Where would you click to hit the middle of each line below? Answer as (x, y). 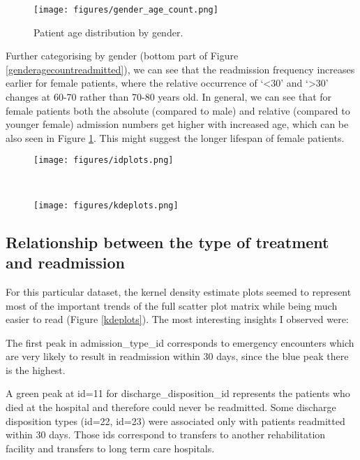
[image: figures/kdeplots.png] (106, 205)
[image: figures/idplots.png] (104, 160)
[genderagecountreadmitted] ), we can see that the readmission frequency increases (180, 69)
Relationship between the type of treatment (167, 242)
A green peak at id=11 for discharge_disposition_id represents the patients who (178, 393)
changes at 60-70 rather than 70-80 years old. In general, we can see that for (169, 97)
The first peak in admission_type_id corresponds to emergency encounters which (180, 342)
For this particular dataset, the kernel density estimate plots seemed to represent (179, 291)
